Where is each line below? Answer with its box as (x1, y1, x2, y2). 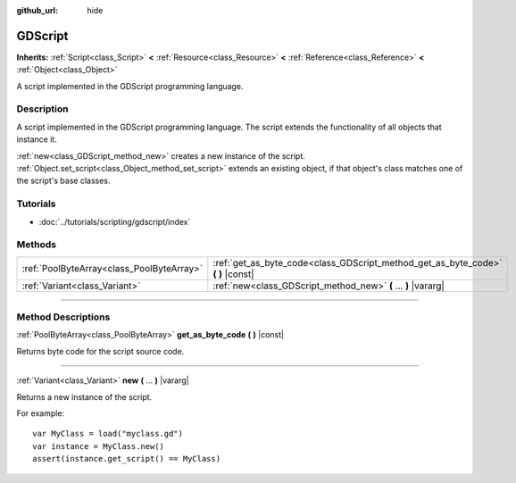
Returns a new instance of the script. (16, 391, 153, 402)
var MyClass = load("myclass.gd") (32, 429, 183, 439)
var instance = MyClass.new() (32, 441, 165, 451)
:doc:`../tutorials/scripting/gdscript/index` (38, 216, 191, 227)
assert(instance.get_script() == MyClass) (32, 454, 221, 464)
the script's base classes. (16, 175, 111, 187)
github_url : (16, 5, 58, 15)
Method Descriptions (16, 311, 111, 323)
